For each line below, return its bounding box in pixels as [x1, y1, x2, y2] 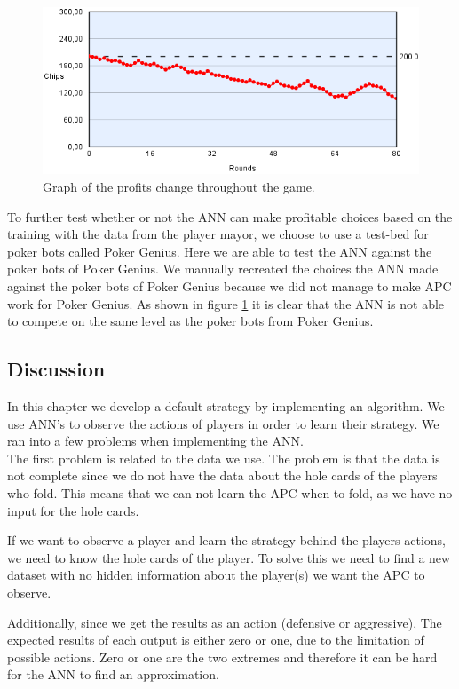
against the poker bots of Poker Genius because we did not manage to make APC [7, 277, 452, 295]
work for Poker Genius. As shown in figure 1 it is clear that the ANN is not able [7, 294, 445, 313]
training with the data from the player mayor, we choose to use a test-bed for [7, 225, 429, 243]
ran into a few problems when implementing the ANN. [7, 432, 304, 450]
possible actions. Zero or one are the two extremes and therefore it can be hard [7, 647, 438, 666]
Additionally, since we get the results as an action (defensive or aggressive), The [7, 613, 442, 631]
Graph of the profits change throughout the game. [43, 178, 315, 196]
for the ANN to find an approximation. [7, 665, 219, 684]
